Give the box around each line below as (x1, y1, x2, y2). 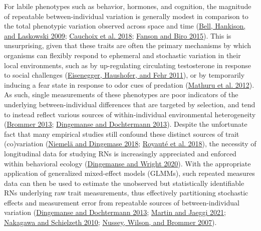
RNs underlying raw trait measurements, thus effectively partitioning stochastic (4, 187, 248, 198)
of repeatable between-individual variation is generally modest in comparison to (4, 11, 248, 21)
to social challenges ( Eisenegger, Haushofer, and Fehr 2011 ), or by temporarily (4, 70, 245, 80)
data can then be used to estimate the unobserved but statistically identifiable (4, 177, 244, 188)
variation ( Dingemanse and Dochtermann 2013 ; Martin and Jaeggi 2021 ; (4, 207, 226, 217)
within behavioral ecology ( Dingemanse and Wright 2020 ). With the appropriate (4, 158, 251, 168)
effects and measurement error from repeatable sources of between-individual (4, 197, 239, 207)
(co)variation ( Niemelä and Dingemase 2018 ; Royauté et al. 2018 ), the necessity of (4, 138, 256, 149)
